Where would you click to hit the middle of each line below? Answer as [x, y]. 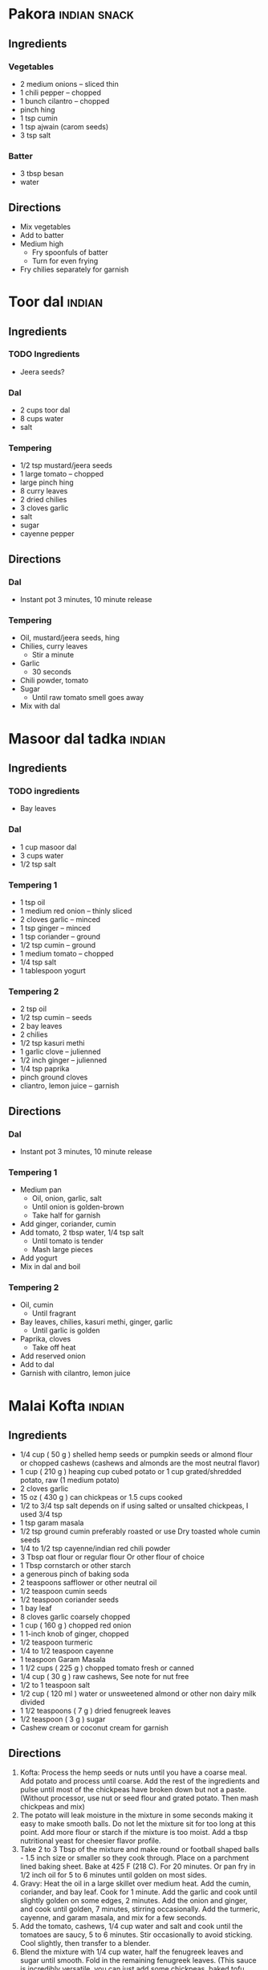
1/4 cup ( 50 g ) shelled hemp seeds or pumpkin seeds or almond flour [136, 1455]
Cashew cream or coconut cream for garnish [94, 1728]
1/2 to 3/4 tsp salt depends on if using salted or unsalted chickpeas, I [134, 1506]
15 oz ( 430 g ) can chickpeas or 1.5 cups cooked [101, 1497]
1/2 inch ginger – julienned [63, 1060]
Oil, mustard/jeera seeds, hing [70, 638]
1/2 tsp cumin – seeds [56, 1018]
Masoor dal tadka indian [87, 738]
